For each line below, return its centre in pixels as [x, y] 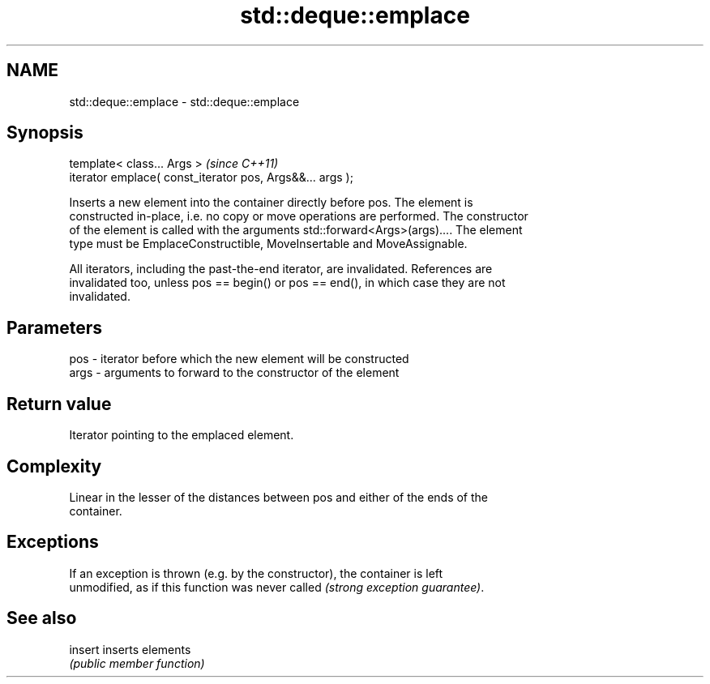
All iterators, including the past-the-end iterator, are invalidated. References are [281, 269]
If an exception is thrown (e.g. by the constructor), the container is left [256, 573]
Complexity [54, 466]
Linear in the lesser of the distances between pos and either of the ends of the [279, 497]
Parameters [54, 327]
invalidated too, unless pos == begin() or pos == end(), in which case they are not [287, 283]
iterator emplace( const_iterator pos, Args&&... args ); [211, 177]
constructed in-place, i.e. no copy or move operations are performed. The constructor [299, 216]
